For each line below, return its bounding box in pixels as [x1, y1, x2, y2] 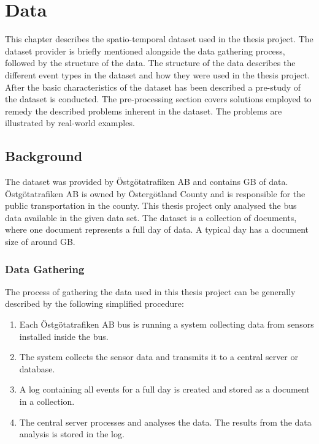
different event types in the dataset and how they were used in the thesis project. [5, 68, 310, 81]
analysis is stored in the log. [19, 427, 125, 440]
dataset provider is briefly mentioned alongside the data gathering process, [5, 44, 285, 57]
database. [19, 362, 55, 375]
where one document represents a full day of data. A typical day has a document [5, 223, 309, 236]
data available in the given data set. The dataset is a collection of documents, [5, 211, 297, 224]
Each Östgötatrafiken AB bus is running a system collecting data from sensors [19, 318, 314, 331]
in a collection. [19, 395, 75, 408]
